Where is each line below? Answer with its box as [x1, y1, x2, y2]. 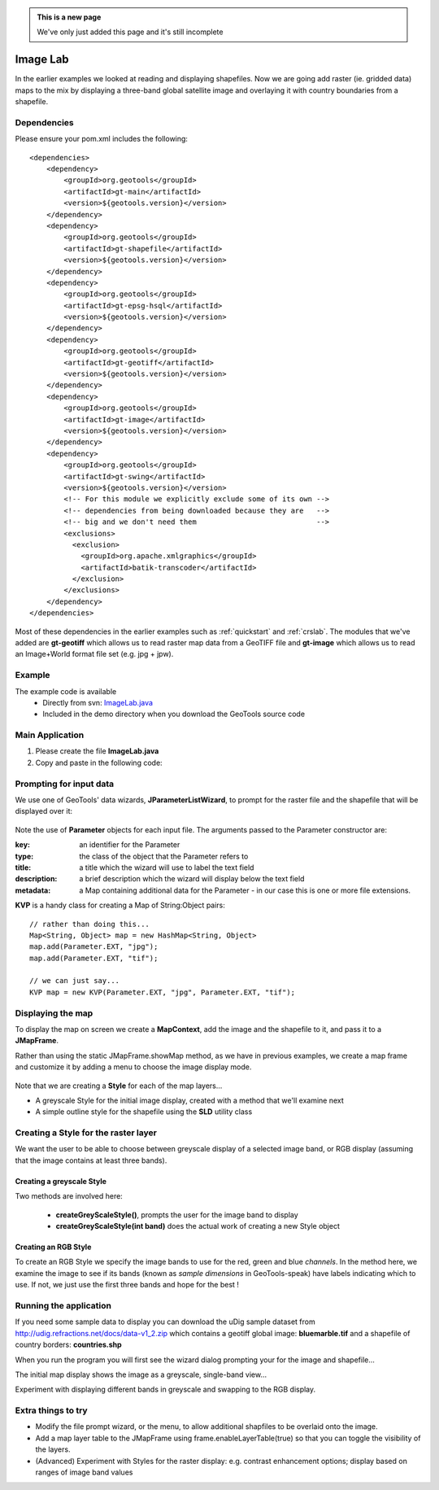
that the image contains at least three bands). [15, 1156, 167, 1165]
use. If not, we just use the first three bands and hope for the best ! [15, 1280, 240, 1290]
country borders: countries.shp [15, 1339, 122, 1350]
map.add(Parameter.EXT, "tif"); [29, 953, 159, 963]
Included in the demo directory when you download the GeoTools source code [42, 709, 305, 719]
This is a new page [37, 12, 102, 22]
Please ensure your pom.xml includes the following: [15, 134, 189, 144]
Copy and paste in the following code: [35, 758, 163, 767]
